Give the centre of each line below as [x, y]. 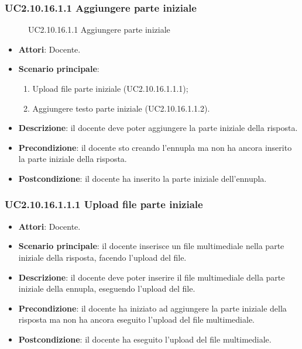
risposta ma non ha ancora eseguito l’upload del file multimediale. [137, 319]
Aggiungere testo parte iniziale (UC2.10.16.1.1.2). [121, 108]
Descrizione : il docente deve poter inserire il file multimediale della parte [152, 277]
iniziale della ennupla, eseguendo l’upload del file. [107, 288]
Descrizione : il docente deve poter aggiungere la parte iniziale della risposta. [158, 128]
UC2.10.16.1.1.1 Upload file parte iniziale [104, 204]
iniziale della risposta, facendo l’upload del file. [102, 257]
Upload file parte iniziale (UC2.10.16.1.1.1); [110, 88]
